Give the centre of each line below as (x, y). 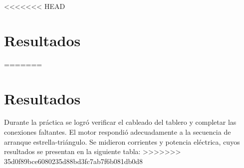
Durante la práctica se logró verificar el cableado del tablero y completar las (120, 122)
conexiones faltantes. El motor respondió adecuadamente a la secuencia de (118, 132)
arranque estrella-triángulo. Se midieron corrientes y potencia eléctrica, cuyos (122, 141)
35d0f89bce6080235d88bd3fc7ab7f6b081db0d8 (74, 161)
